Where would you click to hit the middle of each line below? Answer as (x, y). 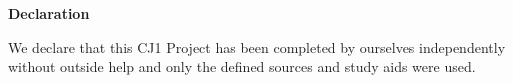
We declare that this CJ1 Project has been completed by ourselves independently (257, 46)
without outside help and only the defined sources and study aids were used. (242, 66)
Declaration (49, 13)
